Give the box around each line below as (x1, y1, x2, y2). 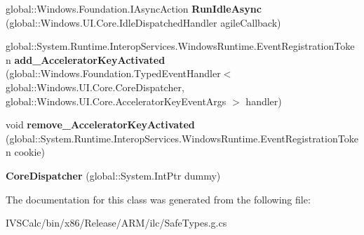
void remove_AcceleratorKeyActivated (6, 117, 195, 132)
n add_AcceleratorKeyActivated (6, 52, 166, 67)
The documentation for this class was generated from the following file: (6, 192, 311, 206)
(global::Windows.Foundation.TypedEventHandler (6, 66, 221, 81)
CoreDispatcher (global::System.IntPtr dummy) (6, 168, 221, 182)
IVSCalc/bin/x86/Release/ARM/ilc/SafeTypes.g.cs (6, 215, 227, 230)
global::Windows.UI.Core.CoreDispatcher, (6, 79, 184, 94)
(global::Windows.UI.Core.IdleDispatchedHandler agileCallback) (6, 15, 281, 29)
